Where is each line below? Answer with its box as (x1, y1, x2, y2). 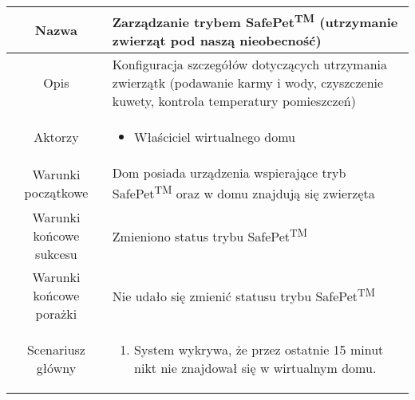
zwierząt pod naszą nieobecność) (112, 31, 322, 50)
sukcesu (35, 244, 77, 263)
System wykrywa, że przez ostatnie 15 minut (134, 339, 384, 359)
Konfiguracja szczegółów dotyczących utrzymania (112, 55, 388, 74)
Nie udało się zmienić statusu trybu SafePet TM (112, 284, 375, 306)
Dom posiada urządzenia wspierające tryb (112, 163, 346, 182)
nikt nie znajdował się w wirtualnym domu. (134, 358, 377, 377)
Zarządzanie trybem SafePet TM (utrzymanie (112, 10, 398, 32)
